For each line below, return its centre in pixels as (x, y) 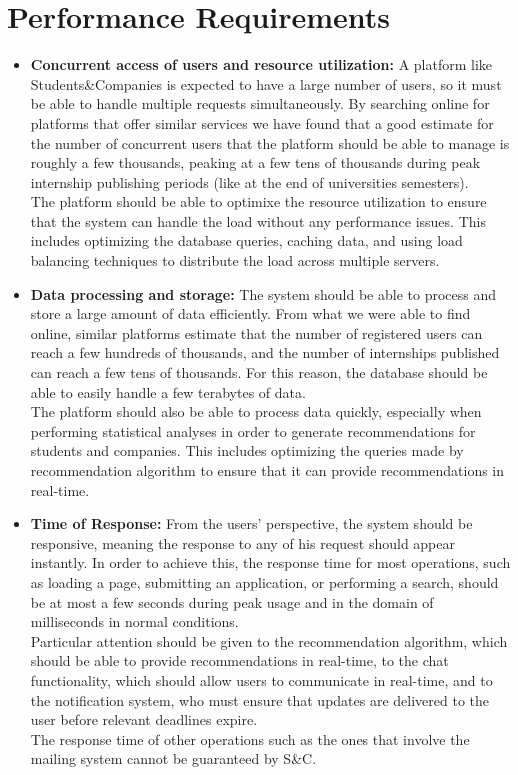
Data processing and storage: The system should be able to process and (263, 293)
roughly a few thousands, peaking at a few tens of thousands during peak (255, 162)
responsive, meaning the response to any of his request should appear (242, 542)
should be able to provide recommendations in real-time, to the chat (239, 660)
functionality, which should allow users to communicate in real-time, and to (261, 679)
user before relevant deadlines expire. (144, 719)
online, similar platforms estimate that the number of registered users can (256, 332)
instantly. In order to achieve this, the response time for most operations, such (270, 562)
